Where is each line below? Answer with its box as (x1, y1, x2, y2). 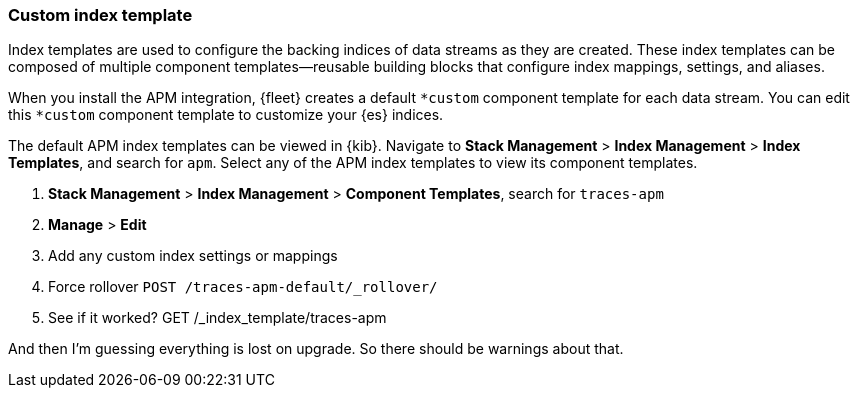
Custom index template (8, 5, 193, 25)
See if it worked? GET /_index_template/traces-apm (48, 309, 387, 327)
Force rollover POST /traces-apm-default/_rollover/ (48, 278, 438, 296)
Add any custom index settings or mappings (48, 247, 338, 265)
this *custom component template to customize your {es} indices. (8, 106, 444, 124)
